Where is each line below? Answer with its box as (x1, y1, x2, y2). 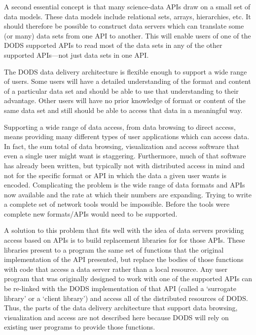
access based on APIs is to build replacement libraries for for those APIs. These (4, 235, 245, 245)
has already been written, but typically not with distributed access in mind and (4, 160, 245, 170)
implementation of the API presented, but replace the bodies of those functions (4, 254, 244, 264)
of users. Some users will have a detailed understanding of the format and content (4, 76, 251, 86)
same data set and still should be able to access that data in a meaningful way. (4, 105, 243, 115)
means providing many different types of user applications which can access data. (4, 131, 250, 142)
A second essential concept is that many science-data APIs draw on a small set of (4, 1, 251, 11)
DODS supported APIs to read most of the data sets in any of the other (4, 40, 222, 50)
